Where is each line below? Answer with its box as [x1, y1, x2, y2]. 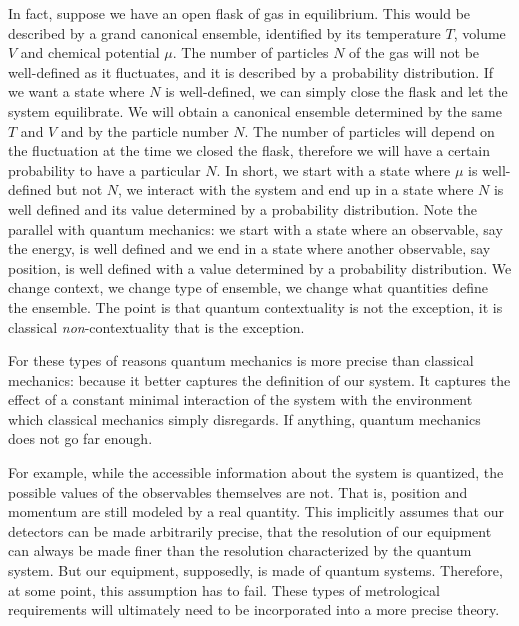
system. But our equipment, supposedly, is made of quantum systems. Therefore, [8, 560, 503, 581]
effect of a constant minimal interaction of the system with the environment [8, 389, 473, 410]
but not [56, 179, 103, 200]
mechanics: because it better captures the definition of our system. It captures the [8, 369, 511, 390]
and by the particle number [60, 120, 229, 141]
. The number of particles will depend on [244, 120, 495, 141]
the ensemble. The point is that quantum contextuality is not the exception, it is [8, 296, 503, 317]
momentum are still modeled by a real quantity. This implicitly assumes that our [8, 501, 504, 522]
